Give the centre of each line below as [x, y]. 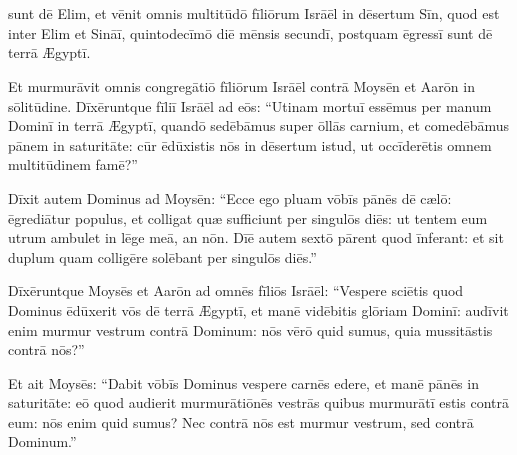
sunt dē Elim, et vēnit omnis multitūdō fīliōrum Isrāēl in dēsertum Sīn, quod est [254, 13]
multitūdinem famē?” [73, 164]
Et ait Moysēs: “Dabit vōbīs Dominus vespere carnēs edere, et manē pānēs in [243, 382]
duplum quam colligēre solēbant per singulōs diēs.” [162, 256]
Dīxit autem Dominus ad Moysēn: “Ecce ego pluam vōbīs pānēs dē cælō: [230, 197]
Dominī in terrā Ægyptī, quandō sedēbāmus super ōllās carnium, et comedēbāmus [259, 125]
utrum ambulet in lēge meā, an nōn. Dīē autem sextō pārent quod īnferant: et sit [256, 237]
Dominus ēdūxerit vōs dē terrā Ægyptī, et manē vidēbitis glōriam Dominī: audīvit [258, 309]
